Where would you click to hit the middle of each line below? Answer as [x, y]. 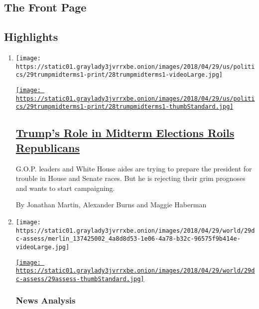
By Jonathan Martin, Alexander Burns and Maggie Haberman [111, 205]
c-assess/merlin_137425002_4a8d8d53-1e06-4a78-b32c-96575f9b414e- [128, 239]
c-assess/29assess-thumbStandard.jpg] [80, 279]
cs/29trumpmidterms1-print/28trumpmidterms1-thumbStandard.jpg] [125, 107]
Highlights [31, 37]
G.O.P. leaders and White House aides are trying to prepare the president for [134, 168]
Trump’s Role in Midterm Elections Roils [125, 133]
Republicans [48, 147]
